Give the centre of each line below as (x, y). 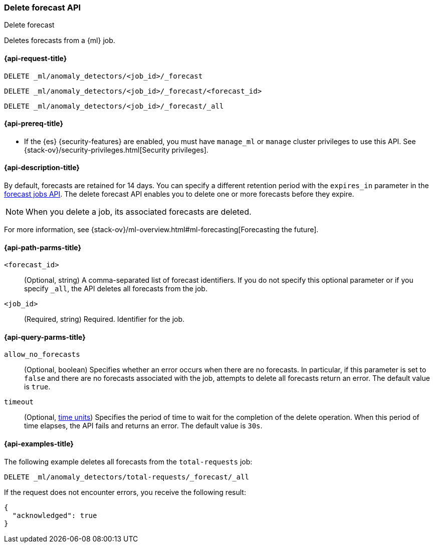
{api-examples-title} (39, 444)
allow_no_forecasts (42, 355)
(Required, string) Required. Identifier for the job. (104, 319)
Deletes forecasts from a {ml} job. (60, 41)
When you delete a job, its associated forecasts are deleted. (139, 212)
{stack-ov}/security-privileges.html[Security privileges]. (116, 150)
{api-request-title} (36, 58)
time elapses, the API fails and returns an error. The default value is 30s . (143, 426)
